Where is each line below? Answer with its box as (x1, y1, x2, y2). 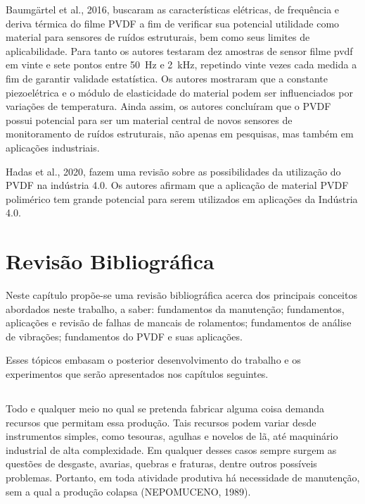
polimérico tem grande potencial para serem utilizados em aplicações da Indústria (6, 191, 358, 206)
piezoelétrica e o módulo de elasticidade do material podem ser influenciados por (6, 85, 353, 99)
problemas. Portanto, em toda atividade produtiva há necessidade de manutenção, (6, 469, 360, 484)
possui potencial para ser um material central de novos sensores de (6, 112, 293, 127)
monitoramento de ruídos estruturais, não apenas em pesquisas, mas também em (6, 126, 354, 141)
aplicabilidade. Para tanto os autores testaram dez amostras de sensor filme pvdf (6, 43, 353, 58)
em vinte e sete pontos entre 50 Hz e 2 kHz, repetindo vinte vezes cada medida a (6, 57, 357, 72)
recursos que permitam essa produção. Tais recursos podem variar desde (6, 414, 316, 429)
